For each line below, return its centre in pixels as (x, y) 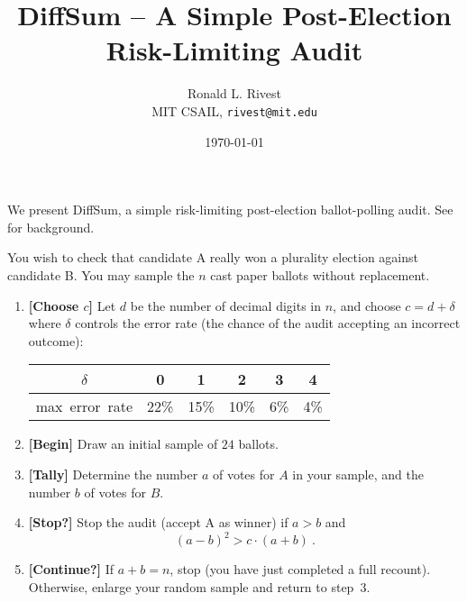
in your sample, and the (358, 474)
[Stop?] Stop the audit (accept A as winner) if (158, 522)
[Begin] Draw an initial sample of (123, 444)
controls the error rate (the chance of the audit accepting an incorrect (268, 323)
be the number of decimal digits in (226, 305)
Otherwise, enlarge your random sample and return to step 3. (199, 586)
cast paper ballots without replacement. (320, 274)
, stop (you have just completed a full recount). (300, 569)
